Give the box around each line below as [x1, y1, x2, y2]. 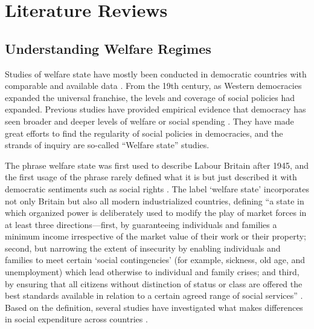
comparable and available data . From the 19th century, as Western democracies [5, 79, 302, 92]
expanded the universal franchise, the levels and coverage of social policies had [5, 91, 295, 103]
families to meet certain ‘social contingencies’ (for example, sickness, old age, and [5, 253, 306, 266]
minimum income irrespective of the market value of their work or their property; [5, 230, 306, 243]
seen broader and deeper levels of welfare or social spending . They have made [5, 114, 294, 127]
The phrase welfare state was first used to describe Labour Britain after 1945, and [5, 158, 309, 171]
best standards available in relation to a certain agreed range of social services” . [5, 289, 303, 302]
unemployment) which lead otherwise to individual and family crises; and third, [5, 265, 300, 278]
